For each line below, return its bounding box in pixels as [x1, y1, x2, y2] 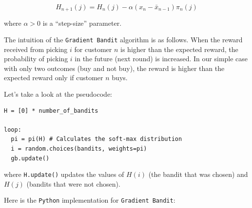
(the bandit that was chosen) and [148, 169, 248, 179]
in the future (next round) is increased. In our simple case [75, 53, 248, 64]
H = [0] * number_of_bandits [4, 107, 98, 114]
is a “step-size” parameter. [42, 18, 122, 28]
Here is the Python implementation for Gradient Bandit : [4, 195, 175, 205]
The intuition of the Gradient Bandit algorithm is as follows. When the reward [4, 35, 243, 45]
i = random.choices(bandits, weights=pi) [11, 145, 147, 153]
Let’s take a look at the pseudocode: [4, 89, 112, 99]
